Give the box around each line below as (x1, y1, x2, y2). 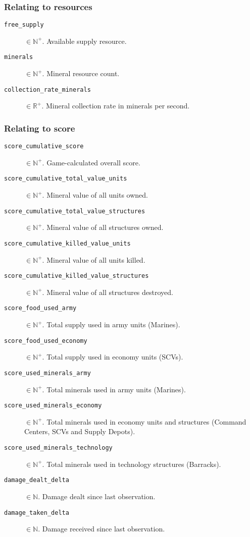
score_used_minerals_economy (4, 402, 102, 409)
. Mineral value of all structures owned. (42, 222, 164, 232)
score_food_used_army (4, 305, 77, 312)
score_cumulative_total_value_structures (4, 207, 145, 215)
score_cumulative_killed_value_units (4, 240, 131, 247)
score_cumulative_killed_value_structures (4, 272, 149, 280)
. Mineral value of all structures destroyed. (42, 286, 174, 297)
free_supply (4, 21, 44, 29)
